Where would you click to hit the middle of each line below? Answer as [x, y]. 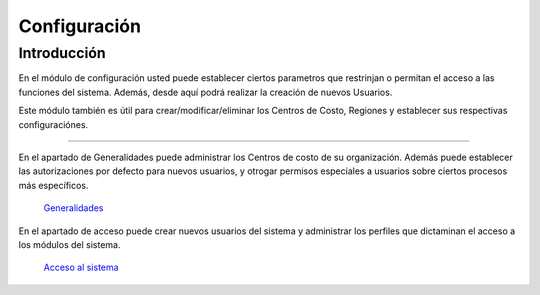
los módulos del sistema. [69, 244]
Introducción [62, 53]
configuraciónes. [53, 124]
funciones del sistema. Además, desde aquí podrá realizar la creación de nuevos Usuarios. [205, 92]
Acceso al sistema [81, 267]
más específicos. [53, 185]
